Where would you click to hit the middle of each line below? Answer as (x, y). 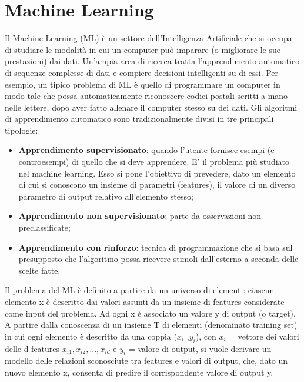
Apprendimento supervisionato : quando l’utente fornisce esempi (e (146, 150)
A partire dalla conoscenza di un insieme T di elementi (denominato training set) (151, 325)
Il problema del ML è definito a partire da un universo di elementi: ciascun (140, 290)
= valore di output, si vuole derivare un (200, 348)
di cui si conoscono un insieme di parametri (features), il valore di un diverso (157, 185)
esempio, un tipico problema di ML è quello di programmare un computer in (143, 84)
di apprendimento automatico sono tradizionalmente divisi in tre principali (139, 119)
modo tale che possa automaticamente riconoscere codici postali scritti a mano (146, 96)
